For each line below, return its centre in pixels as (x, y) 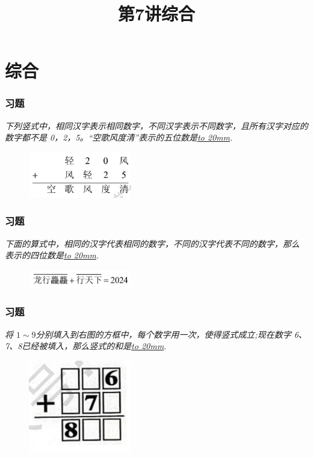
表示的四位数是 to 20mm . (52, 255)
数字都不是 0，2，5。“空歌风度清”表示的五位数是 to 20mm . (119, 137)
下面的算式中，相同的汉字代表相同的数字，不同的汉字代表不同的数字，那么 (152, 243)
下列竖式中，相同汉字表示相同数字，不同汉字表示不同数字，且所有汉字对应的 (156, 125)
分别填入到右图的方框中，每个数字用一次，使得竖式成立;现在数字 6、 (171, 334)
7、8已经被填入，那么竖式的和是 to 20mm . (86, 346)
